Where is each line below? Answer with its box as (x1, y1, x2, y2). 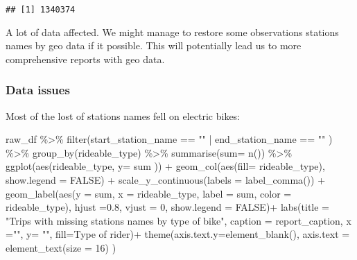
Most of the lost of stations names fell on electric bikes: (6, 108, 241, 123)
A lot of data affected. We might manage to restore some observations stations (6, 24, 339, 39)
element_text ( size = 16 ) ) (6, 241, 116, 254)
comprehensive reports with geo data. (6, 51, 165, 66)
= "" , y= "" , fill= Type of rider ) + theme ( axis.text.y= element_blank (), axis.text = (6, 227, 350, 241)
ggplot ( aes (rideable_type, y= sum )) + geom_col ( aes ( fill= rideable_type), (6, 159, 325, 173)
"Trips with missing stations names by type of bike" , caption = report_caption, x (6, 213, 351, 227)
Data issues (6, 81, 70, 98)
